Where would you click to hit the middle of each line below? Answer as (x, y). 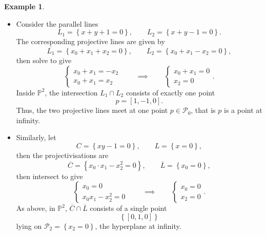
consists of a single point (128, 208)
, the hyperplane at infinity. (138, 226)
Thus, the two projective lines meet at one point (92, 110)
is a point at (243, 110)
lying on (29, 226)
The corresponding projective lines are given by (90, 41)
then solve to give (44, 60)
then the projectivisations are (62, 155)
